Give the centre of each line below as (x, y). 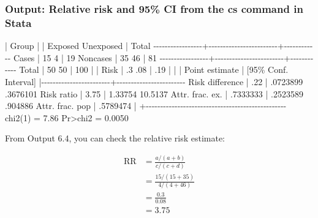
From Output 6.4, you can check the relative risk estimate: (115, 138)
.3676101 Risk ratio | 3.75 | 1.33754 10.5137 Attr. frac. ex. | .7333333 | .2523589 (154, 93)
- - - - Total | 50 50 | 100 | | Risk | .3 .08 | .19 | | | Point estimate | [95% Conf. (147, 70)
